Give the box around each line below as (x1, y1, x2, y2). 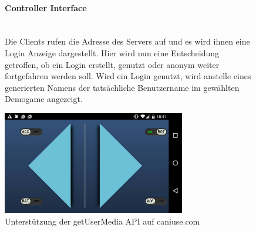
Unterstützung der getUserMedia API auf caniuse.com (5, 215, 200, 227)
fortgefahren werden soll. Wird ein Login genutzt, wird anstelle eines (5, 70, 251, 82)
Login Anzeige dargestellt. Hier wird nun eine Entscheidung (5, 46, 220, 59)
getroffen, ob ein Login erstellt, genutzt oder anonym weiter (5, 58, 220, 70)
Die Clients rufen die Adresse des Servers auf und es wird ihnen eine (5, 35, 250, 47)
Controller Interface (5, 1, 87, 13)
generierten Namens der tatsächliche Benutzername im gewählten (5, 81, 240, 93)
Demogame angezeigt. (5, 93, 83, 105)
